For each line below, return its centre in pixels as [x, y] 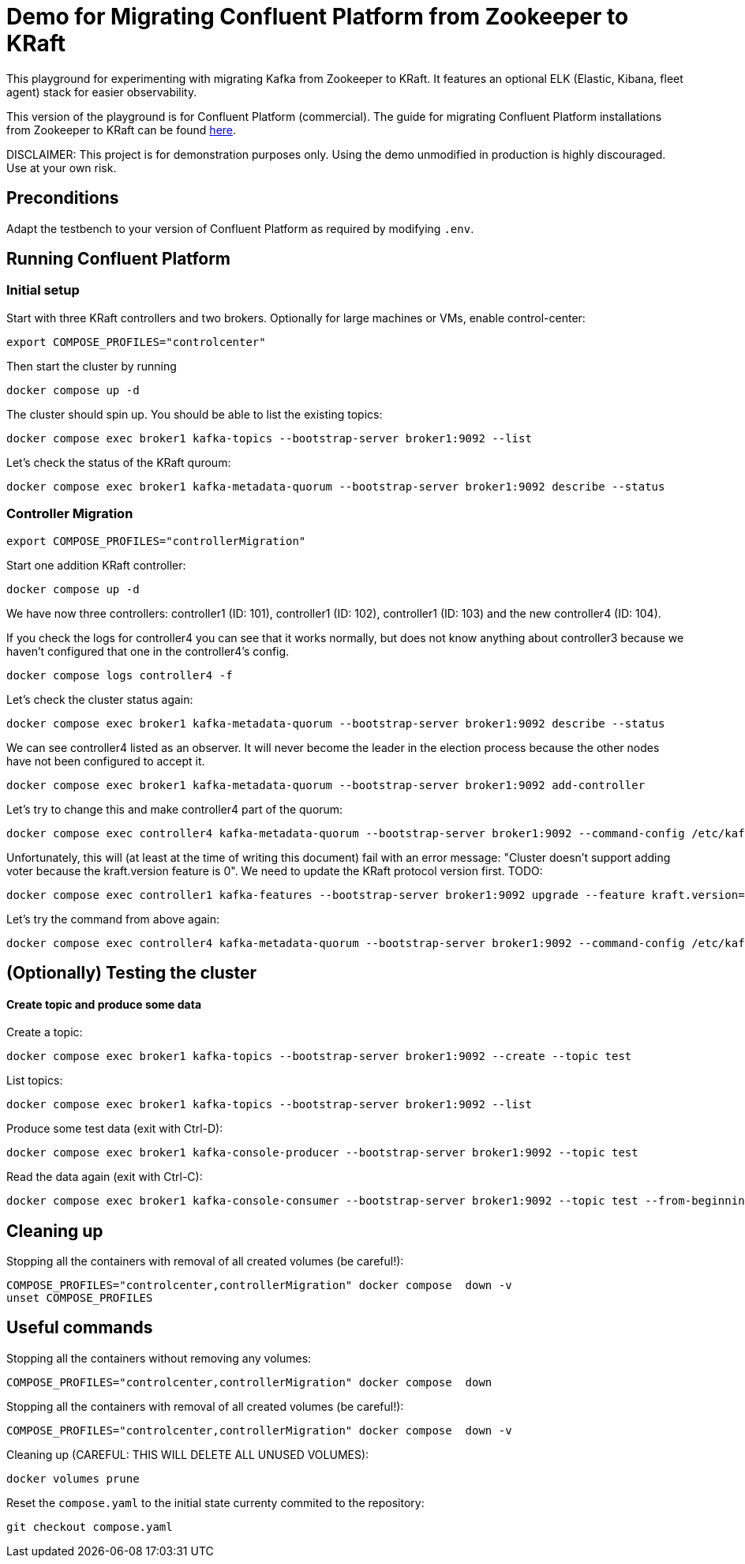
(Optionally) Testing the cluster [132, 972]
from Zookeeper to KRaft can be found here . [122, 130]
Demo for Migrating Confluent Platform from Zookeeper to [318, 17]
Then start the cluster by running [92, 366]
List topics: [35, 1081]
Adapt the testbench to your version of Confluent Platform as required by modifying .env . [240, 228]
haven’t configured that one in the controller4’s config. [148, 651]
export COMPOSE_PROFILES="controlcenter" [136, 342]
